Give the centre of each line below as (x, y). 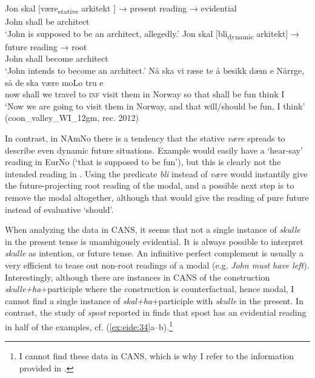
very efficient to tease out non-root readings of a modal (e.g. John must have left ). (157, 265)
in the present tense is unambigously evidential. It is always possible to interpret (154, 241)
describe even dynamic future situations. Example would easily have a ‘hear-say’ (154, 150)
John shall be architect (47, 21)
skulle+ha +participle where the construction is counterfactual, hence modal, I (150, 289)
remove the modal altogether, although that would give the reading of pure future (157, 197)
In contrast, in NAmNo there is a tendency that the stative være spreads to (145, 138)
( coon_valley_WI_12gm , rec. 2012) (72, 118)
